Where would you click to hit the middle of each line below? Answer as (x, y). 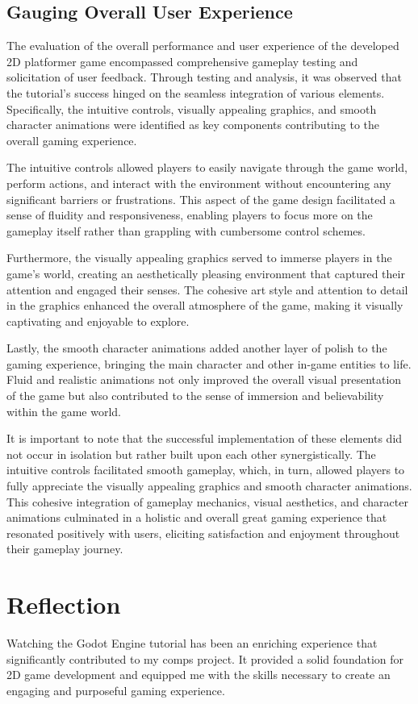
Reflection (64, 604)
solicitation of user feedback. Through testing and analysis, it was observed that (204, 77)
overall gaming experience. (72, 140)
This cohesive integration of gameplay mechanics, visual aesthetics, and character (207, 501)
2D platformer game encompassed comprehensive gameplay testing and (182, 61)
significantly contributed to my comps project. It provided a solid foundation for (205, 658)
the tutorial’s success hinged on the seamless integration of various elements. (196, 92)
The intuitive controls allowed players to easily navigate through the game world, (207, 167)
